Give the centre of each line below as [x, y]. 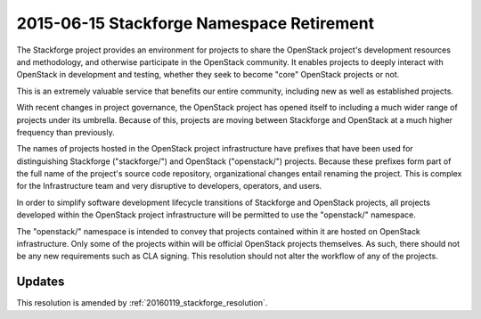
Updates [41, 282]
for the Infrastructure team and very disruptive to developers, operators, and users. [169, 186]
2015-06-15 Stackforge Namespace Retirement [195, 23]
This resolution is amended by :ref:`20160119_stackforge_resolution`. [142, 303]
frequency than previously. [65, 132]
